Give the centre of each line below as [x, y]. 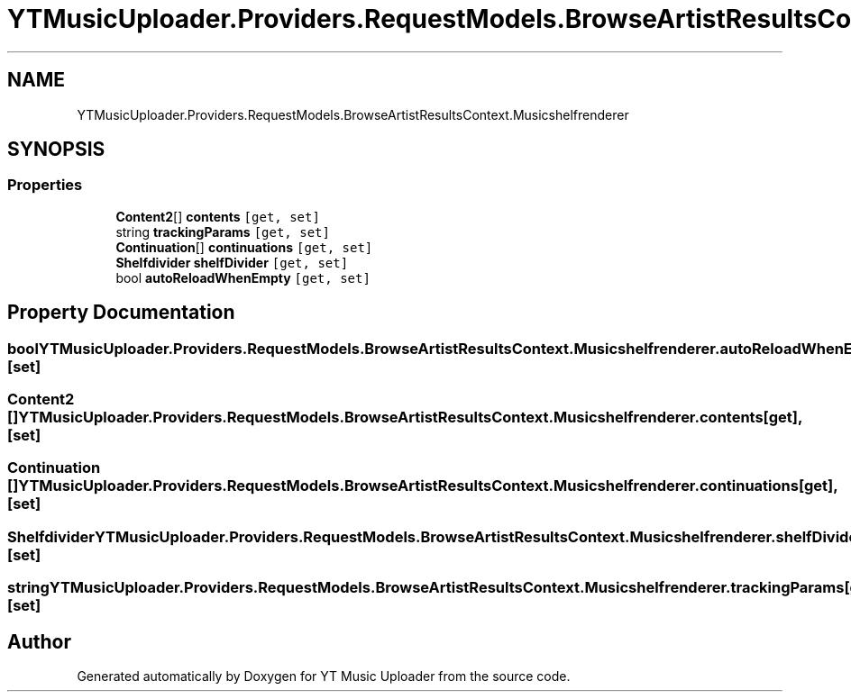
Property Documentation [121, 313]
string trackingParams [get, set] [223, 231]
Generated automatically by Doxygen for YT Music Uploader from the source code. [324, 676]
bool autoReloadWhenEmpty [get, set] [243, 277]
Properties [45, 185]
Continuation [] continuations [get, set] [244, 247]
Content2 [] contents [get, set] [218, 216]
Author [39, 641]
